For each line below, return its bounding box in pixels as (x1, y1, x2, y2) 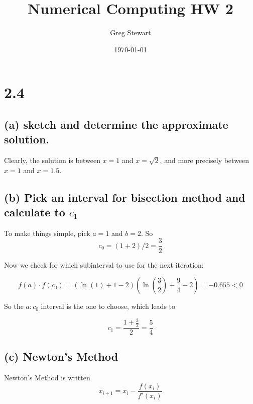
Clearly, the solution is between (4, 155, 100, 166)
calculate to (4, 204, 65, 220)
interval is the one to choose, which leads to (41, 301, 176, 311)
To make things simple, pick (4, 227, 90, 238)
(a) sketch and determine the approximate (4, 116, 228, 132)
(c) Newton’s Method (4, 349, 118, 364)
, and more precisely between (160, 155, 249, 166)
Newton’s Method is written (4, 372, 90, 383)
